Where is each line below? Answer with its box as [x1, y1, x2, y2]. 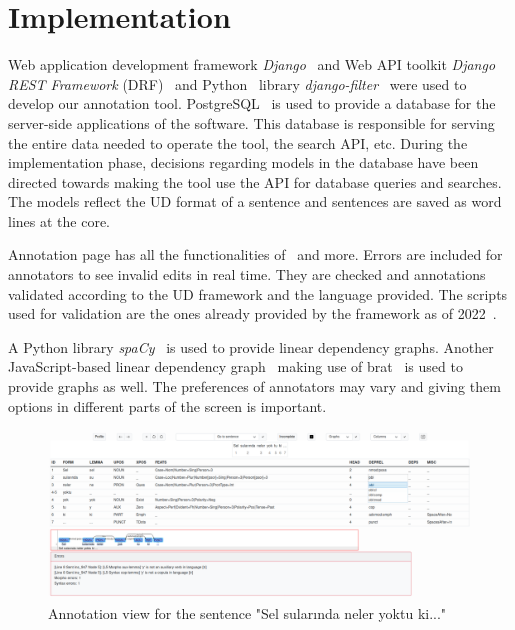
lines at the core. [8, 210, 110, 231]
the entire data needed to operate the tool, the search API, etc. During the [8, 132, 468, 153]
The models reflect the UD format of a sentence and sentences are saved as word [8, 191, 502, 212]
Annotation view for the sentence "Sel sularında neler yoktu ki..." [48, 602, 447, 623]
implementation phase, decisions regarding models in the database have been [8, 152, 479, 173]
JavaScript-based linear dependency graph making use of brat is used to [8, 356, 463, 377]
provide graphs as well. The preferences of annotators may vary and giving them [8, 376, 501, 397]
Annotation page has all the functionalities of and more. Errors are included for [8, 244, 503, 265]
